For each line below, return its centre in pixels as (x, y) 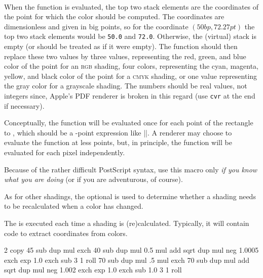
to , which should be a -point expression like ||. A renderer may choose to (118, 132)
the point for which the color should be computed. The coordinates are (114, 16)
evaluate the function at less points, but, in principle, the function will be (118, 142)
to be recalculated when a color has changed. (74, 206)
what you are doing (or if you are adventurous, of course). (93, 179)
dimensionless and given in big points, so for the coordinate (96, 26)
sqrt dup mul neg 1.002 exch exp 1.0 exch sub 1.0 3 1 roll (93, 270)
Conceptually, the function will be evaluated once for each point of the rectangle (129, 123)
